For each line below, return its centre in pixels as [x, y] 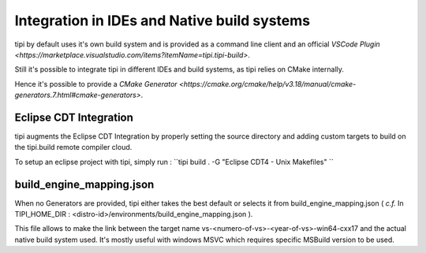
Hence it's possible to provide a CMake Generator [96, 84]
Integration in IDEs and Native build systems [163, 20]
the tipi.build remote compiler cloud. [73, 147]
